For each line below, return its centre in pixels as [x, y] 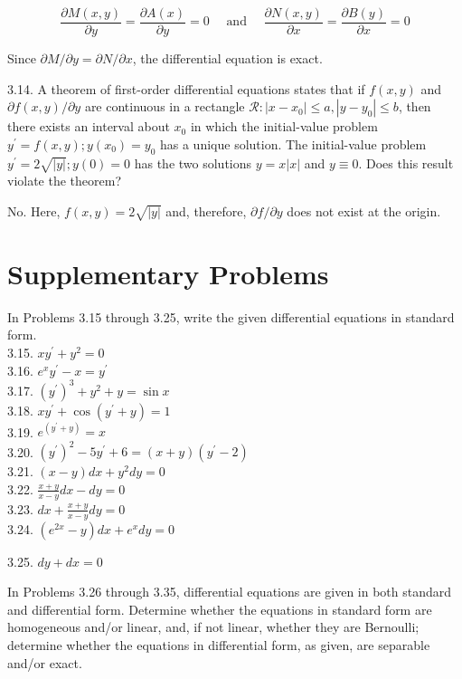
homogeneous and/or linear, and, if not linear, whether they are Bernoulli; [213, 627]
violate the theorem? [65, 181]
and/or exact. [45, 662]
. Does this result [406, 163]
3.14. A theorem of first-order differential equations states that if [186, 88]
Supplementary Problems [168, 273]
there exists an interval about [89, 126]
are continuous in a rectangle [165, 106]
